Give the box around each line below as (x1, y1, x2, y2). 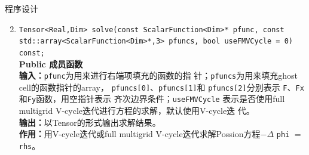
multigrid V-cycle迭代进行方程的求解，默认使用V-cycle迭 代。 (19, 104, 255, 117)
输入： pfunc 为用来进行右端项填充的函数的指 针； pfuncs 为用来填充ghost (19, 69, 298, 82)
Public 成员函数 (19, 57, 83, 70)
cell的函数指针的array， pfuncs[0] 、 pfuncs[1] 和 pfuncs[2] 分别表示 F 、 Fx (19, 80, 304, 93)
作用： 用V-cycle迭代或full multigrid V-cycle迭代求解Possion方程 (19, 128, 261, 140)
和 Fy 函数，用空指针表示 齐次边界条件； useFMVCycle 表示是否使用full (19, 92, 285, 105)
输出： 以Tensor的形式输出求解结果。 (19, 116, 161, 128)
